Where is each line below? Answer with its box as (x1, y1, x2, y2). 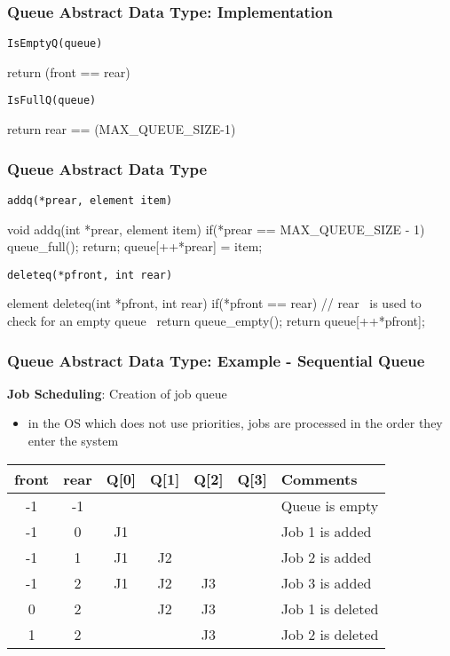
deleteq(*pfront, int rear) (7, 268, 173, 281)
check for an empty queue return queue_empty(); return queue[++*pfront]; (7, 312, 425, 330)
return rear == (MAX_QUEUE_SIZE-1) (7, 120, 236, 138)
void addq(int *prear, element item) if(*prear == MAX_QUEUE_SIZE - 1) (7, 219, 425, 238)
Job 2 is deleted (280, 623, 379, 644)
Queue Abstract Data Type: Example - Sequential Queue (7, 349, 425, 371)
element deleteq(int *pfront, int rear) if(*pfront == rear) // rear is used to (7, 294, 422, 312)
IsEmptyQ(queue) (7, 37, 103, 51)
